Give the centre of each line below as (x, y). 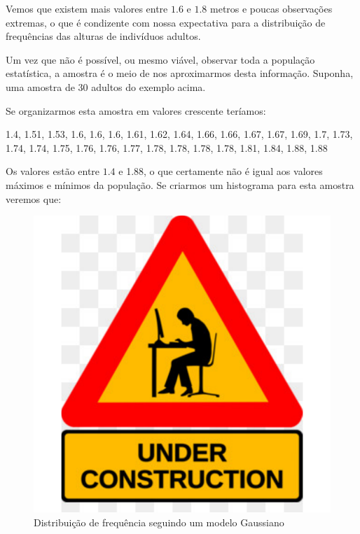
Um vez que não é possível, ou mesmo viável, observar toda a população (160, 59)
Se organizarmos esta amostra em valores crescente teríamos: (136, 110)
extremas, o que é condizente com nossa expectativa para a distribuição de (166, 22)
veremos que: (34, 198)
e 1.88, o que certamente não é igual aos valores (221, 171)
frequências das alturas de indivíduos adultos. (103, 36)
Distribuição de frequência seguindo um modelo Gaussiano (159, 522)
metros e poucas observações (271, 8)
